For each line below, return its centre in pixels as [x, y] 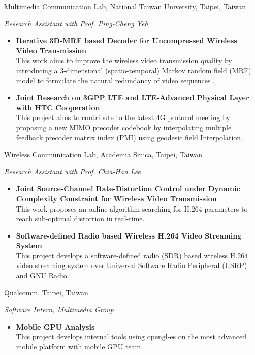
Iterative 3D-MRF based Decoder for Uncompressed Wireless [126, 40]
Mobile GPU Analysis [55, 326]
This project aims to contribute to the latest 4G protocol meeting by [123, 117]
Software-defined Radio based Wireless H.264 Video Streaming [129, 235]
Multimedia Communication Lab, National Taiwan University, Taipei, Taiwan [125, 6]
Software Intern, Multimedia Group [59, 309]
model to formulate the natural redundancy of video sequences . [115, 80]
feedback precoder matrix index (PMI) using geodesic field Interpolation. [130, 137]
